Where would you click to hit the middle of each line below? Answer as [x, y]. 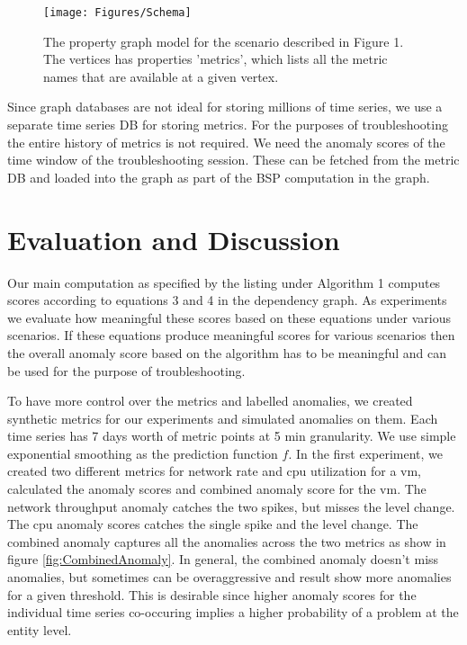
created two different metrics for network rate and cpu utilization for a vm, [214, 471]
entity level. [40, 629]
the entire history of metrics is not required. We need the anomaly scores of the [226, 142]
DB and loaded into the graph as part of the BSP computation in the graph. [219, 177]
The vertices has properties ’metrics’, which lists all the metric [216, 59]
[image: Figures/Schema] [117, 13]
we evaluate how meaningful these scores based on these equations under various [229, 317]
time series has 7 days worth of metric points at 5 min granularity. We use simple [232, 436]
